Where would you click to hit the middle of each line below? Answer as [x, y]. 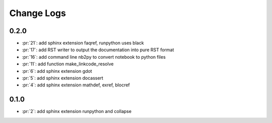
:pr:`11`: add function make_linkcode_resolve [68, 64]
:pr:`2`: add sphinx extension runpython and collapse [77, 111]
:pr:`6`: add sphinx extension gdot [57, 71]
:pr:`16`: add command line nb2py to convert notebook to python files [94, 57]
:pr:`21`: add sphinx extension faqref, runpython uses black [83, 43]
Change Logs [38, 13]
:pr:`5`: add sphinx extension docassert [62, 78]
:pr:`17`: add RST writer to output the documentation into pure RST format [98, 50]
